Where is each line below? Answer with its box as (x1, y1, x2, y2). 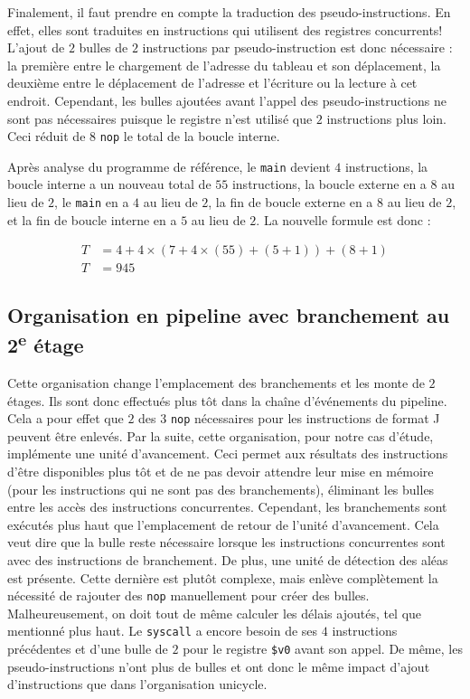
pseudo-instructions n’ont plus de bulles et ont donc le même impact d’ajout (7, 656, 430, 675)
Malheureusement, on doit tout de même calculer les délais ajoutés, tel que (7, 603, 422, 622)
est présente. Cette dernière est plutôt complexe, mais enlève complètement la (7, 568, 438, 587)
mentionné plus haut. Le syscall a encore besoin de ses (7, 621, 318, 640)
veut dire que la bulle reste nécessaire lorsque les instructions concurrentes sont (7, 533, 446, 552)
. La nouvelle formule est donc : (256, 210, 431, 229)
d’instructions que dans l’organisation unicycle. (7, 675, 268, 694)
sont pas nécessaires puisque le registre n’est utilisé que (7, 109, 313, 128)
